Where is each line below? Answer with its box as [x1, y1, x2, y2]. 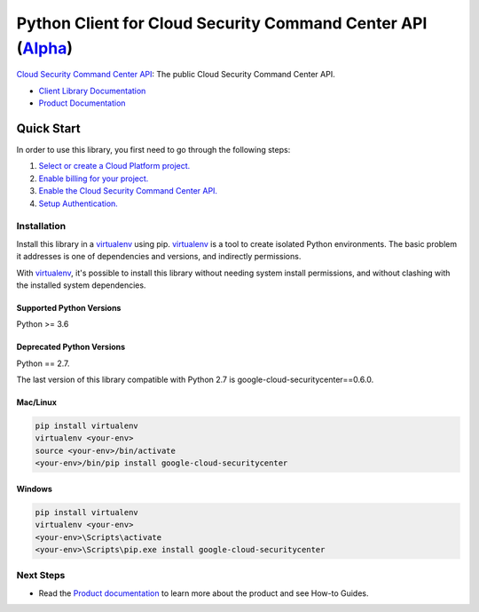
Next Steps [16, 569, 66, 582]
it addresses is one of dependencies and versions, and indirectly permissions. [16, 251, 302, 262]
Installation [16, 220, 67, 233]
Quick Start [16, 121, 81, 136]
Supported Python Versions [16, 302, 122, 313]
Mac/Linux [16, 397, 58, 408]
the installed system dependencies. [16, 280, 146, 290]
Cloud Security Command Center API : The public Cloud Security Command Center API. [16, 69, 336, 80]
